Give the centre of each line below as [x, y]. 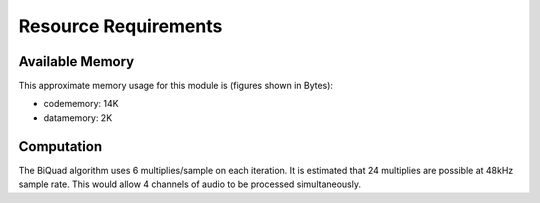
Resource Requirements [120, 26]
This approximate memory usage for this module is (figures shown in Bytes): [176, 86]
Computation [60, 146]
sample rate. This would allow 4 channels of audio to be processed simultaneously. [190, 184]
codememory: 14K [81, 104]
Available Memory [76, 61]
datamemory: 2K [78, 117]
